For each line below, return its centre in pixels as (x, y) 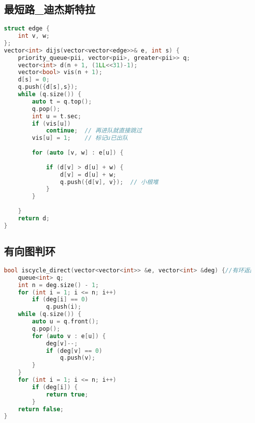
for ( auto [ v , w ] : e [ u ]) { (78, 153)
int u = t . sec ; (57, 116)
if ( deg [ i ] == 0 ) (60, 300)
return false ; (41, 409)
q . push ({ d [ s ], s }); (48, 87)
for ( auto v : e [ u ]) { (69, 336)
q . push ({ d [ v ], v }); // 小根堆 (109, 182)
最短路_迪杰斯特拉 (50, 9)
